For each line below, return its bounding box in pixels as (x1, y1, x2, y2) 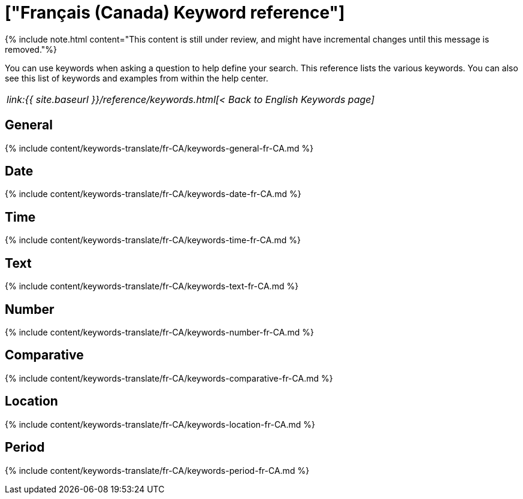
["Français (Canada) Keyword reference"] (5, 2, 345, 23)
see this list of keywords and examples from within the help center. (5, 72, 268, 83)
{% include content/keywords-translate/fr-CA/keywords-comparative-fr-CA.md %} (5, 373, 333, 383)
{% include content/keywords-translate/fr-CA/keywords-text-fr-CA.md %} (5, 281, 299, 292)
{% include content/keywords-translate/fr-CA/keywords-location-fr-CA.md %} (5, 419, 316, 430)
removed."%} (5, 44, 58, 55)
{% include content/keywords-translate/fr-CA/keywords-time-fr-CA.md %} (5, 235, 301, 246)
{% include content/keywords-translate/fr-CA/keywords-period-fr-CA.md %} (5, 465, 310, 476)
